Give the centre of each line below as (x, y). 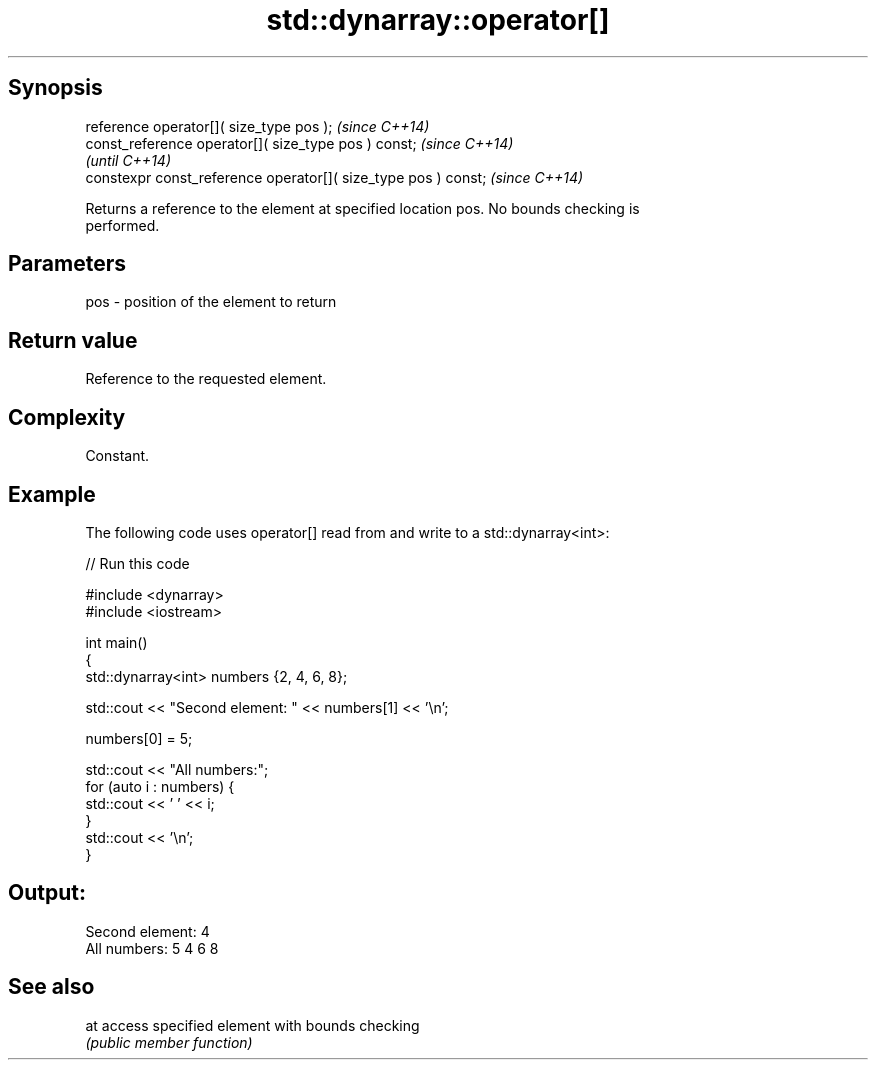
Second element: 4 (147, 931)
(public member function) (169, 1042)
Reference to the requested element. (206, 379)
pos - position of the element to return (211, 302)
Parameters (67, 264)
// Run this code (137, 563)
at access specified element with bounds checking (252, 1025)
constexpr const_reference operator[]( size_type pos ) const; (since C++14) (334, 177)
